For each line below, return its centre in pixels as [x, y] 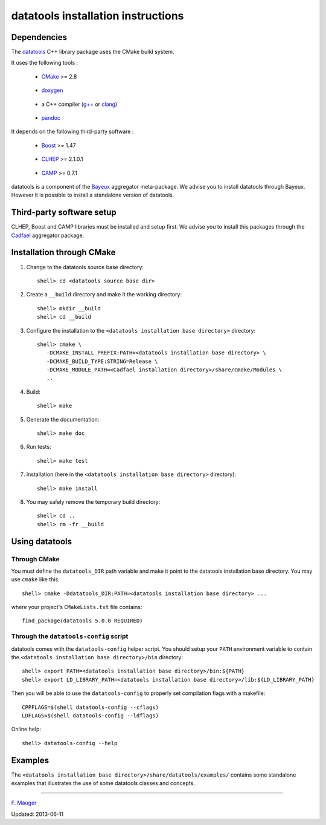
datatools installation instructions [97, 16]
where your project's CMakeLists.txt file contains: [77, 607]
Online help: [26, 729]
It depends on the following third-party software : [72, 132]
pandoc [51, 118]
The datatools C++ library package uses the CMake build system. [93, 52]
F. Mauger [24, 803]
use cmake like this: [35, 579]
